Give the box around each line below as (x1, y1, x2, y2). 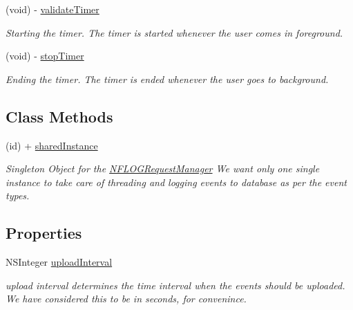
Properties (6, 222, 82, 244)
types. (6, 188, 30, 203)
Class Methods (6, 105, 113, 127)
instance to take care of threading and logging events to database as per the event (6, 174, 347, 189)
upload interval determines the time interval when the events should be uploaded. (6, 277, 345, 292)
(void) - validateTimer (6, 2, 99, 16)
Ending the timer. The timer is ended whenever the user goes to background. (6, 71, 329, 86)
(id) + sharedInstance (6, 138, 98, 152)
